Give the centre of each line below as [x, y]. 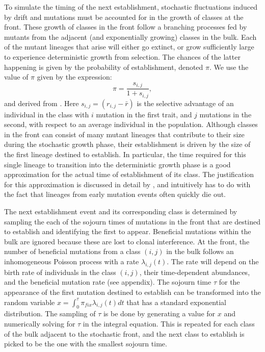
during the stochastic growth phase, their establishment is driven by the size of [127, 144]
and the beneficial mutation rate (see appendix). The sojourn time [108, 282]
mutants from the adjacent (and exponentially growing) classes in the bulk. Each [130, 36]
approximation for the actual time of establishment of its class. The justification [129, 174]
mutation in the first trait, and [144, 114]
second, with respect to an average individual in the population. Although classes [131, 124]
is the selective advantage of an [185, 103]
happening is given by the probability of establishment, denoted [104, 67]
